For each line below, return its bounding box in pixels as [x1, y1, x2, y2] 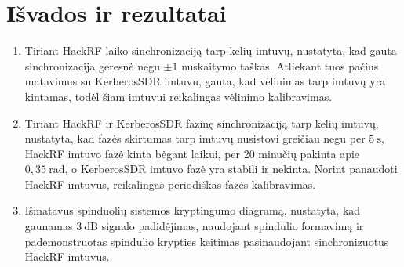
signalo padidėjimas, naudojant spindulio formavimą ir [101, 218, 364, 234]
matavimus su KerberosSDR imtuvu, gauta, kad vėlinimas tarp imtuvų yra [24, 73, 386, 89]
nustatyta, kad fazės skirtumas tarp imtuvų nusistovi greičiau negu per [24, 130, 366, 146]
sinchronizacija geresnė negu [24, 57, 160, 74]
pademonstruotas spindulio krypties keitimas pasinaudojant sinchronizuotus [24, 233, 389, 249]
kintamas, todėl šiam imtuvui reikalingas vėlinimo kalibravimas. [24, 88, 333, 104]
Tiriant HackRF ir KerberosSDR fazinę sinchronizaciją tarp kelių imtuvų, [24, 114, 379, 131]
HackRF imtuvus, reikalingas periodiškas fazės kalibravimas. [24, 175, 316, 192]
